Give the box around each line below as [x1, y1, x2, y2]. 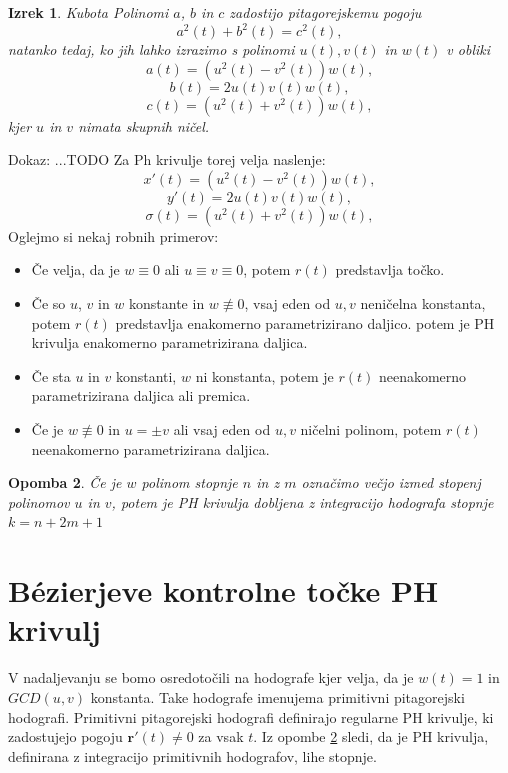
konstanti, [115, 365, 177, 386]
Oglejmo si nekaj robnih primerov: [8, 225, 219, 246]
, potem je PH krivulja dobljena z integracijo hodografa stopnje [111, 491, 494, 512]
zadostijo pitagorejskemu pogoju [229, 2, 422, 22]
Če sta [31, 365, 71, 386]
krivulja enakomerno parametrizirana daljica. [31, 332, 308, 353]
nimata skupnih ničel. [78, 115, 210, 136]
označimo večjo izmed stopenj [301, 472, 481, 493]
